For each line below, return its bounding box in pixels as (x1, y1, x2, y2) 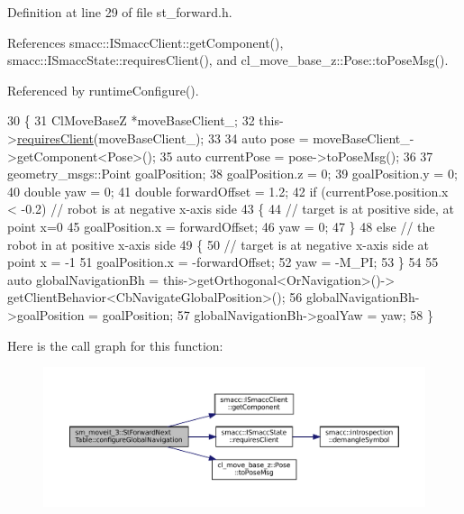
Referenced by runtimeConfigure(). (7, 80, 199, 99)
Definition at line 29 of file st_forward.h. (7, 3, 232, 21)
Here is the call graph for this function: (7, 335, 223, 354)
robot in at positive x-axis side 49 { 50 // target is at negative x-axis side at (7, 234, 429, 253)
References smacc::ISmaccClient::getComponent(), (7, 32, 284, 51)
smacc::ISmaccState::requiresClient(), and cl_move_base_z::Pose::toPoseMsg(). (7, 50, 449, 69)
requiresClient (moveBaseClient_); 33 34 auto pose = (16, 128, 309, 147)
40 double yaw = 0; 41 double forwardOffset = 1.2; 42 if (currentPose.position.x (7, 181, 449, 200)
